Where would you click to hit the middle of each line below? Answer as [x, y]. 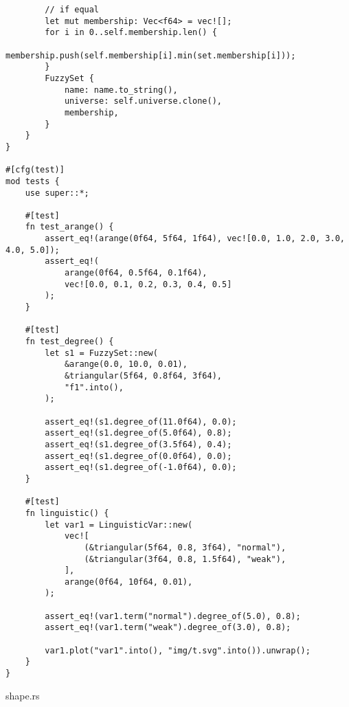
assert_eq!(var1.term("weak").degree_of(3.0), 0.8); [168, 628]
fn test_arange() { [69, 227]
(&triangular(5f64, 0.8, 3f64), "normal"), [185, 547]
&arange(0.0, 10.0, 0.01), [126, 364]
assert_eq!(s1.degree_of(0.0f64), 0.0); [138, 456]
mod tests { [33, 181]
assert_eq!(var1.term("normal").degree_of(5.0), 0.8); [173, 616]
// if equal [72, 10]
